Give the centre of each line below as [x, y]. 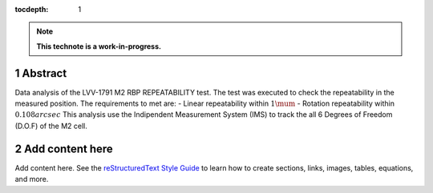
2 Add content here [64, 149]
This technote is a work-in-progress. [99, 46]
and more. [32, 179]
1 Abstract [41, 73]
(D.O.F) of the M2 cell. [51, 126]
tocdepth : [32, 9]
